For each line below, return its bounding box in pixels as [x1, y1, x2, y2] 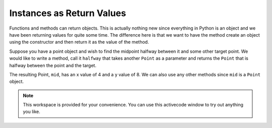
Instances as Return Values [9, 8, 126, 19]
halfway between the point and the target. [9, 62, 97, 68]
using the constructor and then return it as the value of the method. [9, 39, 149, 45]
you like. [23, 108, 40, 115]
